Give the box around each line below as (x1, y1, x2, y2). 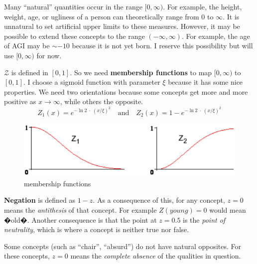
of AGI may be (4, 40, 50, 51)
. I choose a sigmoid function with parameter (23, 77, 160, 87)
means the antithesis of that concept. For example (4, 205, 157, 215)
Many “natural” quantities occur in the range (4, 1, 142, 11)
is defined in (11, 67, 48, 77)
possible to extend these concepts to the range (4, 30, 145, 41)
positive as (4, 96, 36, 107)
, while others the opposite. (60, 96, 143, 107)
